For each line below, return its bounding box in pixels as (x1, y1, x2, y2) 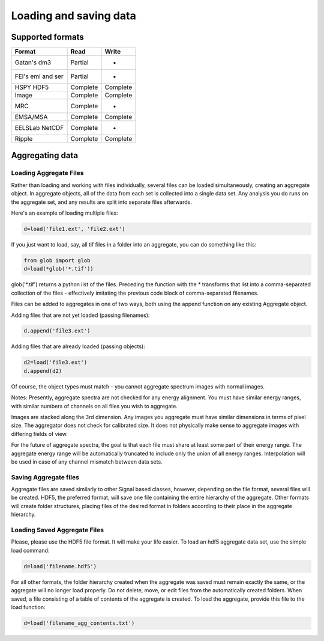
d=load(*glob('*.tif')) (23, 265, 94, 272)
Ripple (14, 135, 33, 143)
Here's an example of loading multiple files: (11, 209, 118, 216)
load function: (11, 603, 46, 610)
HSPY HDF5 (14, 83, 49, 91)
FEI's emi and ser (14, 72, 64, 81)
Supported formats (11, 32, 84, 42)
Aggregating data (11, 150, 78, 161)
